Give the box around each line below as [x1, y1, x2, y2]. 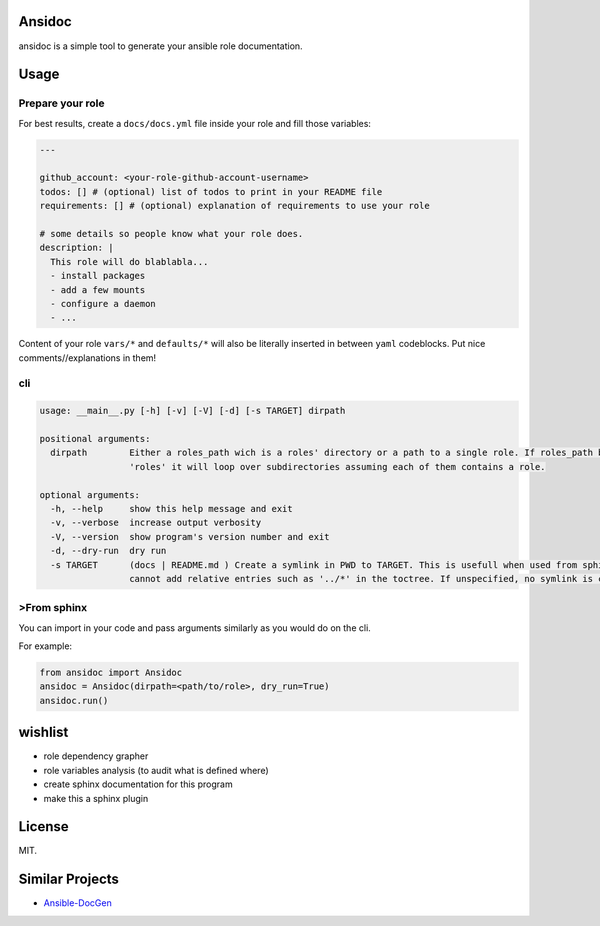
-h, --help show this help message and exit [50, 503, 294, 514]
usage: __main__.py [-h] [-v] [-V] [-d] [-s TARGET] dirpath [39, 405, 346, 417]
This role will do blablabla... [50, 256, 209, 267]
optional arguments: [39, 489, 140, 500]
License [18, 818, 69, 835]
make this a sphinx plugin [43, 792, 149, 804]
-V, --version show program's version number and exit [50, 531, 330, 542]
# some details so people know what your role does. [39, 228, 304, 239]
